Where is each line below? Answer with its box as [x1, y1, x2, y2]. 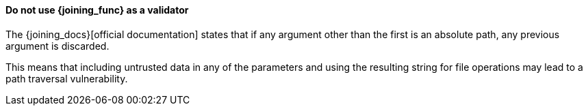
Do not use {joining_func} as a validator [5, 4, 189, 16]
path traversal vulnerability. [5, 72, 128, 84]
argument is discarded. [5, 39, 110, 52]
